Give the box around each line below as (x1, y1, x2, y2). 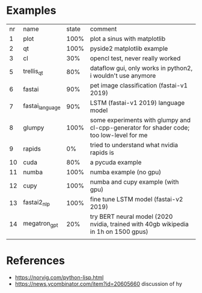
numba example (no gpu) (90, 168, 162, 176)
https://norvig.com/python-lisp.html (14, 274, 104, 281)
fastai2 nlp (23, 198, 50, 208)
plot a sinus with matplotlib (90, 34, 166, 43)
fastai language (23, 102, 61, 112)
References (6, 254, 65, 268)
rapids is (90, 148, 114, 157)
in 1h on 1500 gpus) (90, 227, 148, 236)
